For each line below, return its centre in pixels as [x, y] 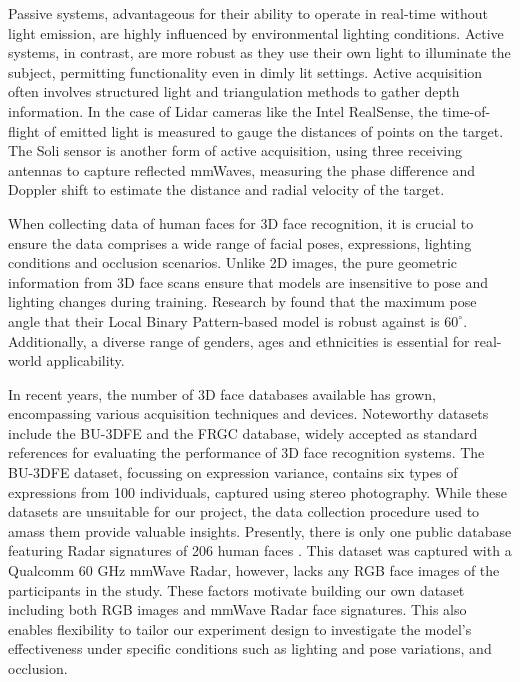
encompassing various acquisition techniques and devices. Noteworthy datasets [248, 413]
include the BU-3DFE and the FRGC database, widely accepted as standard [243, 432]
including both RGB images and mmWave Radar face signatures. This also [237, 609]
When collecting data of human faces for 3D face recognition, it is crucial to [241, 222]
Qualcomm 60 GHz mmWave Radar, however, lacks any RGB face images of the [254, 570]
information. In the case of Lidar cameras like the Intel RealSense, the [223, 110]
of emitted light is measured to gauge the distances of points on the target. [274, 130]
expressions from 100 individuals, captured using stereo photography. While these [257, 491]
